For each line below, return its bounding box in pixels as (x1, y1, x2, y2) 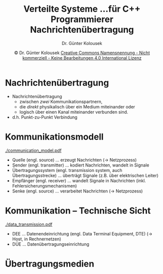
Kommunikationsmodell (5, 131, 104, 142)
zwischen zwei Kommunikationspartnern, (19, 99, 102, 105)
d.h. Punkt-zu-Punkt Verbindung (12, 114, 78, 120)
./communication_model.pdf (5, 148, 62, 153)
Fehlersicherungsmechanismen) (12, 183, 77, 189)
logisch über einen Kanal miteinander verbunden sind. (19, 109, 128, 115)
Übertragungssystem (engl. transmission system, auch (12, 167, 122, 173)
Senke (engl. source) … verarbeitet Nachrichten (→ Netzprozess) (12, 188, 143, 194)
